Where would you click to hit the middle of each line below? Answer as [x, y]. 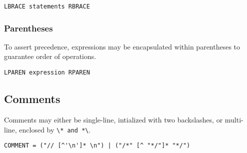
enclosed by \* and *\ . [55, 129]
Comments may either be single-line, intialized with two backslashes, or [113, 119]
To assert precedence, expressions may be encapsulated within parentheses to [122, 46]
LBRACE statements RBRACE [47, 6]
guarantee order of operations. [50, 56]
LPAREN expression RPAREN [47, 73]
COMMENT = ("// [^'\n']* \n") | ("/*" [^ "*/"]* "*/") [97, 146]
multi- [234, 119]
